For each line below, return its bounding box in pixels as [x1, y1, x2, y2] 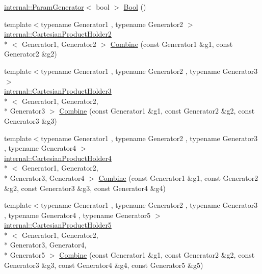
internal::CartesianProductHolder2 [4, 29, 112, 39]
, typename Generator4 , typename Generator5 [4, 209, 151, 220]
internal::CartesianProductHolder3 [4, 86, 112, 96]
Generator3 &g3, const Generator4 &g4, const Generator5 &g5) [4, 259, 203, 270]
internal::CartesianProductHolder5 [4, 220, 112, 230]
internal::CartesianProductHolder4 [4, 152, 112, 163]
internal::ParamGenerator [4, 2, 84, 12]
